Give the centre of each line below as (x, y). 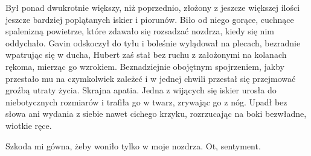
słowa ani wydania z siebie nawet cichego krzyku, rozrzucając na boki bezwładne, (156, 114)
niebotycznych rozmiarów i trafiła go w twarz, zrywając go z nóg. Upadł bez (146, 101)
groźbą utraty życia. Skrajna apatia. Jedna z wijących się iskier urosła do (141, 90)
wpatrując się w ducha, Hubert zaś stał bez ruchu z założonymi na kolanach (146, 55)
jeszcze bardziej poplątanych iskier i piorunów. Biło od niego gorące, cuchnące (150, 19)
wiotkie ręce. (29, 125)
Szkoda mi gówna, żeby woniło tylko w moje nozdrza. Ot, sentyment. (133, 145)
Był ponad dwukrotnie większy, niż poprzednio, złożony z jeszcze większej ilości (153, 7)
